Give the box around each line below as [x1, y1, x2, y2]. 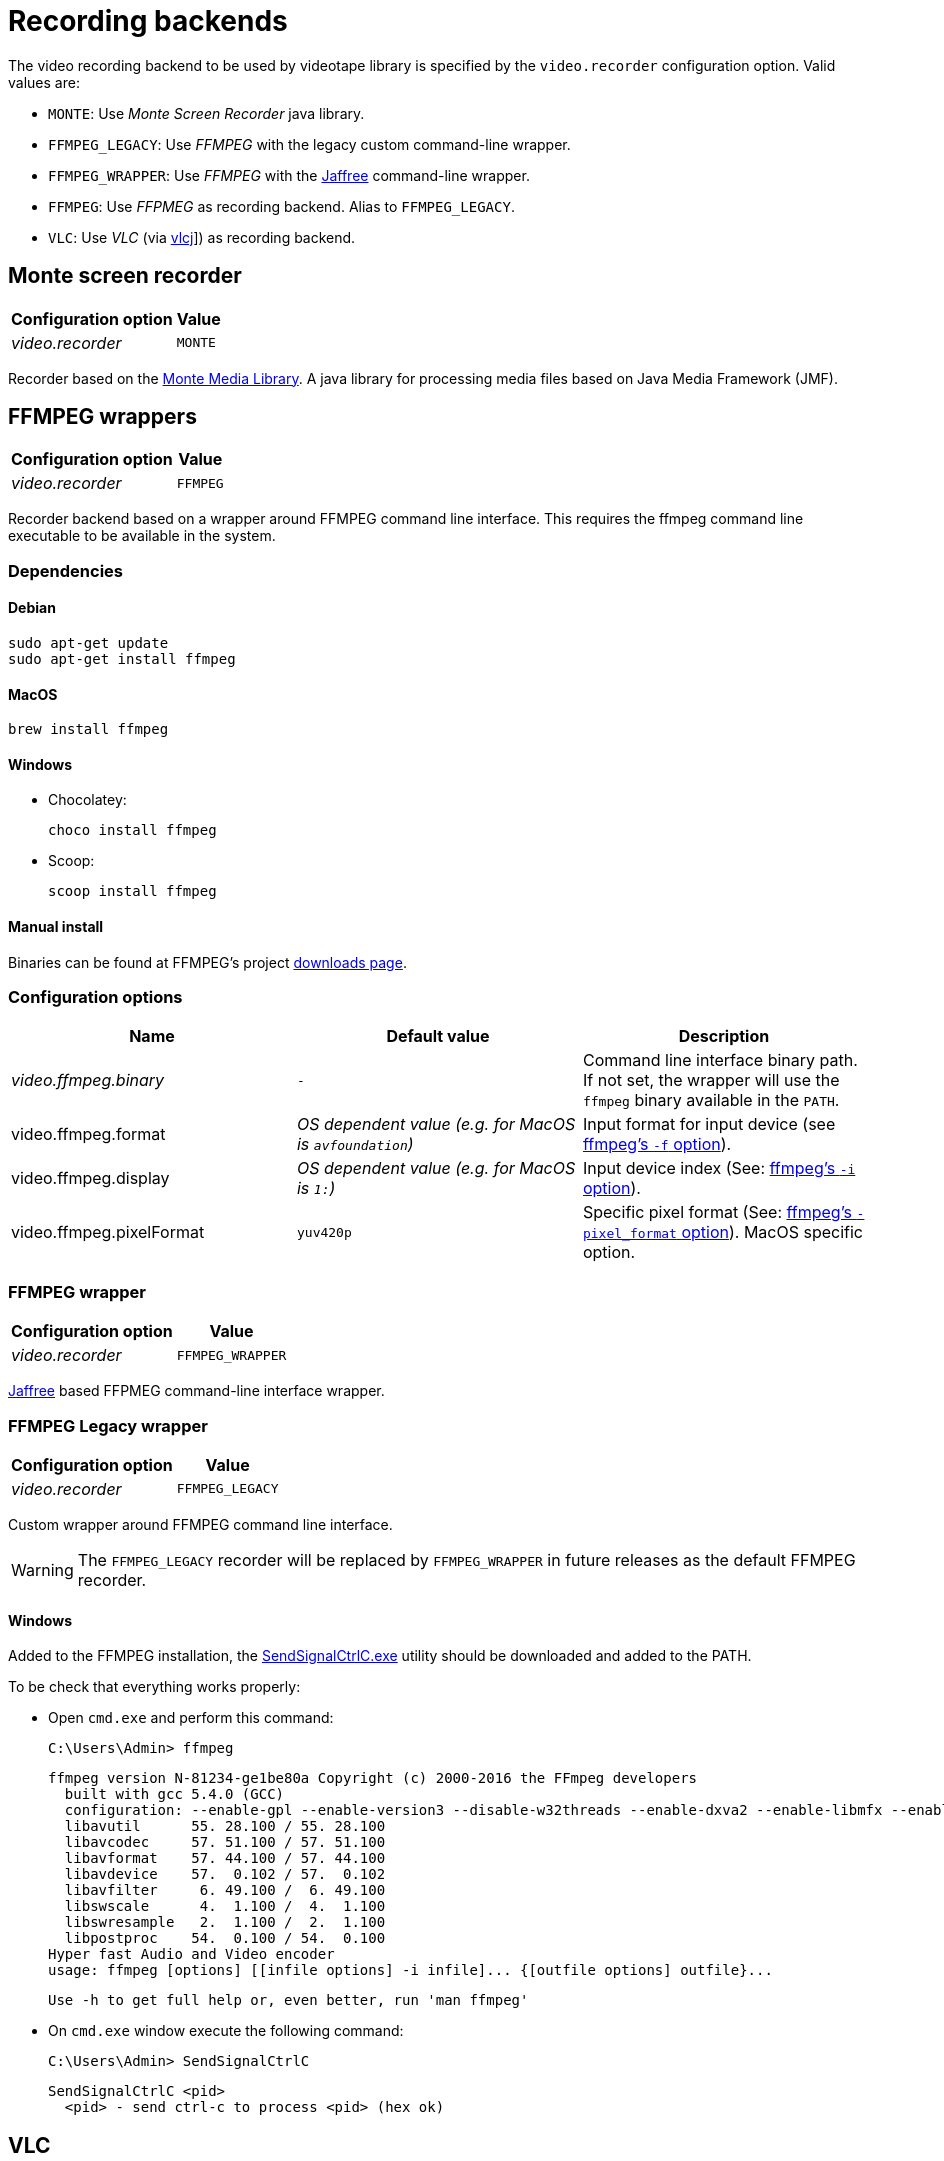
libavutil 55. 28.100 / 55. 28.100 [64, 1818, 386, 1835]
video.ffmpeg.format [11, 1124, 166, 1145]
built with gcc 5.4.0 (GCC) [64, 1786, 285, 1803]
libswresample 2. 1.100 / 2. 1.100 [64, 1914, 386, 1931]
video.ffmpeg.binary [11, 1070, 165, 1091]
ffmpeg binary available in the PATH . [582, 1090, 840, 1111]
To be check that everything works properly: [8, 1678, 301, 1696]
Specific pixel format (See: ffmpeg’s [582, 1202, 853, 1223]
